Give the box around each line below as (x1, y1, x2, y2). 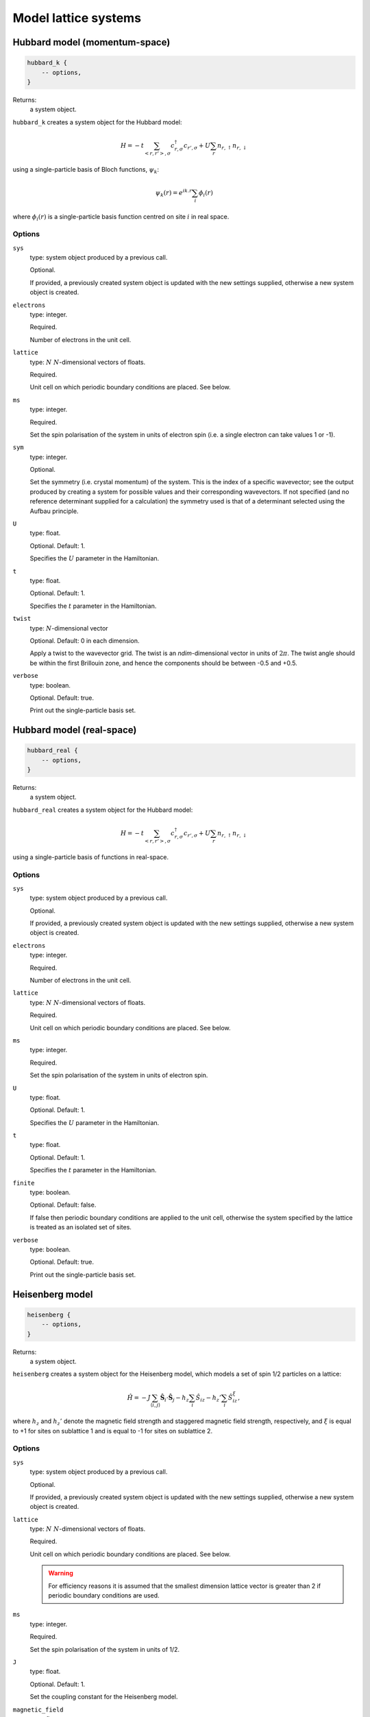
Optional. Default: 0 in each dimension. (29, 636, 140, 645)
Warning (48, 1569, 73, 1578)
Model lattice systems (12, 10, 142, 25)
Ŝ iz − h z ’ (195, 1394, 222, 1403)
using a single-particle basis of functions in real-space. (12, 852, 169, 861)
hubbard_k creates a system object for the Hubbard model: (12, 117, 182, 126)
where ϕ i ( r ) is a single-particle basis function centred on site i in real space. (12, 212, 230, 223)
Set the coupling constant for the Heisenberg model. (29, 1693, 178, 1701)
